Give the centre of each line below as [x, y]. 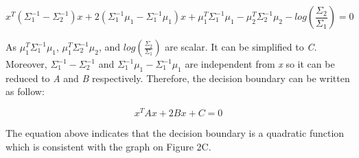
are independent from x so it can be [260, 64]
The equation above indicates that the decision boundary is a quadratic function [175, 133]
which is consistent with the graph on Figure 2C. [108, 146]
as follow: [25, 91]
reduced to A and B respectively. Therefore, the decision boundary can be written [178, 78]
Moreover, [26, 64]
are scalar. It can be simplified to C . [241, 47]
